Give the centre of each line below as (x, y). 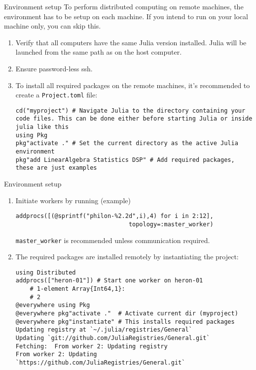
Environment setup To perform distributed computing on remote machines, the (124, 6)
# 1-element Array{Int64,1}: (77, 289)
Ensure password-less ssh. (54, 68)
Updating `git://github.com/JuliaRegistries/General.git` (113, 338)
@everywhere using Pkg (53, 305)
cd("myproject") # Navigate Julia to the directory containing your (130, 110)
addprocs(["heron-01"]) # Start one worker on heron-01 (109, 281)
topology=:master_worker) (171, 224)
